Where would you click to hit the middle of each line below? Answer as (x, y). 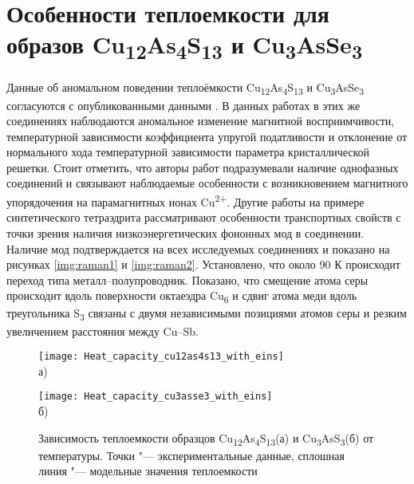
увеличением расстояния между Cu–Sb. (103, 331)
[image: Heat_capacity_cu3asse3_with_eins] (156, 397)
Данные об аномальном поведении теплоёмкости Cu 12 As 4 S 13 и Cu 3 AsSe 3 (185, 89)
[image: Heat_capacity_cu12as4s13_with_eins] (161, 357)
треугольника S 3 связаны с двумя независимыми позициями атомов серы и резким (207, 314)
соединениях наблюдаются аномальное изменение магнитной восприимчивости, (201, 121)
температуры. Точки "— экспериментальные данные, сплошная (191, 455)
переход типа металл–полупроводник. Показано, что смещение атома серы (187, 279)
